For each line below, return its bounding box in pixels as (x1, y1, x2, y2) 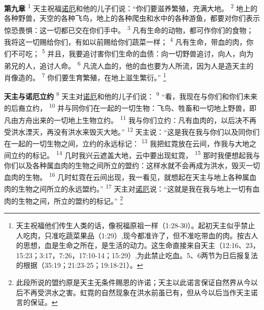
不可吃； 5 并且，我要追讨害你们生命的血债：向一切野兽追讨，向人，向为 (11, 47, 254, 58)
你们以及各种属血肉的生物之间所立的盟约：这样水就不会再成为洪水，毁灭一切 (4, 160, 260, 170)
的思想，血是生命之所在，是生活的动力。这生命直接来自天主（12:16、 (16, 240, 246, 251)
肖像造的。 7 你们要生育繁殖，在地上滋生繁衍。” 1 (4, 70, 167, 82)
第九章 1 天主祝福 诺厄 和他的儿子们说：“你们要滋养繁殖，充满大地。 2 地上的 (4, 2, 257, 13)
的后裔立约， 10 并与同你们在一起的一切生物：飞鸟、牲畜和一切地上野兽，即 (4, 101, 257, 113)
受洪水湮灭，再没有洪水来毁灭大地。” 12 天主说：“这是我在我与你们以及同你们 (4, 125, 260, 137)
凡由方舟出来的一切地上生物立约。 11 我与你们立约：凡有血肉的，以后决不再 (4, 113, 257, 125)
